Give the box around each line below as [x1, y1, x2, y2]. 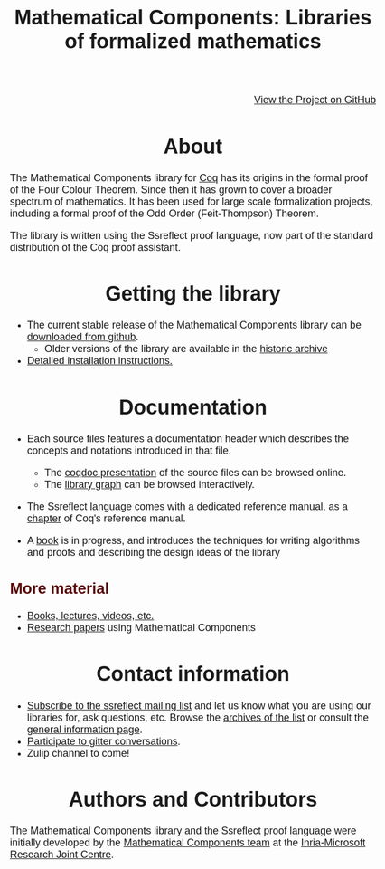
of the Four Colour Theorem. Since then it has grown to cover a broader [10, 183, 333, 196]
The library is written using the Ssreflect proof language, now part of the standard [10, 229, 374, 242]
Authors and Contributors [69, 787, 317, 811]
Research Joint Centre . [10, 848, 115, 861]
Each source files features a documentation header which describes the [26, 432, 349, 444]
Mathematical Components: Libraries [14, 5, 372, 30]
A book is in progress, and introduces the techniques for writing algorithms [26, 534, 360, 547]
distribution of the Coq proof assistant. [10, 241, 182, 253]
